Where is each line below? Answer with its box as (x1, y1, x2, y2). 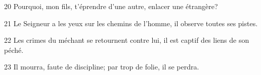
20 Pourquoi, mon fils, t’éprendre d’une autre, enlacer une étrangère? (4, 1, 218, 11)
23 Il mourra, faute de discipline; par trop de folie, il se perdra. (4, 61, 199, 72)
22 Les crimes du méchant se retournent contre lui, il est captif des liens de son (4, 35, 249, 45)
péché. (4, 44, 24, 55)
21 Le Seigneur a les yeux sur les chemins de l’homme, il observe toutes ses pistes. (4, 18, 258, 28)
